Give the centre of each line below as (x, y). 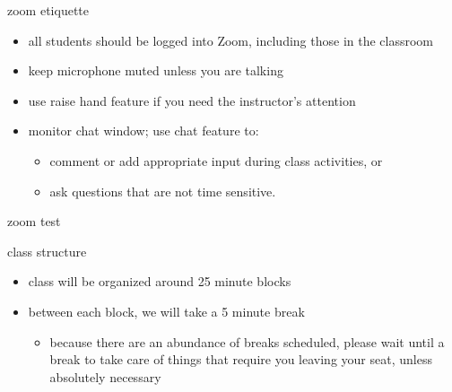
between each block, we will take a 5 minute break (166, 311)
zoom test (34, 221)
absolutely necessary (105, 376)
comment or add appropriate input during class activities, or (216, 160)
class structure (47, 251)
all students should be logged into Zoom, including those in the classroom (231, 40)
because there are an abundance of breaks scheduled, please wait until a (247, 341)
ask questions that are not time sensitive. (163, 191)
